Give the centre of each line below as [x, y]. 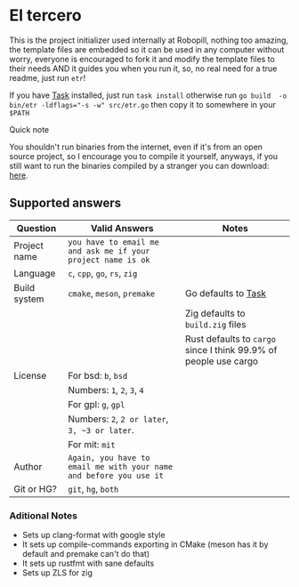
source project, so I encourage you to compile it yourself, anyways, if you [144, 156]
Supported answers [65, 203]
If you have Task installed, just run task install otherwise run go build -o [148, 95]
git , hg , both [93, 488]
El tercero [45, 16]
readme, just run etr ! [48, 77]
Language [35, 273]
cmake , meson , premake [112, 293]
